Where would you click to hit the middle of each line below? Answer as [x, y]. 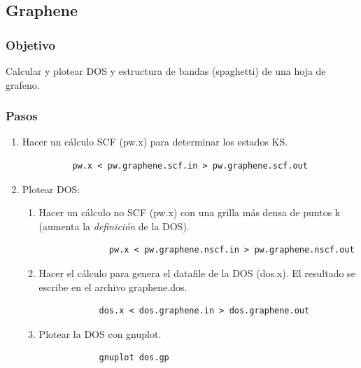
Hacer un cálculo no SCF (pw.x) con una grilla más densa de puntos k [190, 212]
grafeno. [23, 84]
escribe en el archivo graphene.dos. [113, 286]
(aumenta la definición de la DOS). [114, 226]
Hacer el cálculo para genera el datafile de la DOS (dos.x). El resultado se [197, 273]
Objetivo [30, 44]
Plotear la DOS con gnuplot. [100, 333]
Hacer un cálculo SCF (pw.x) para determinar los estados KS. [155, 142]
